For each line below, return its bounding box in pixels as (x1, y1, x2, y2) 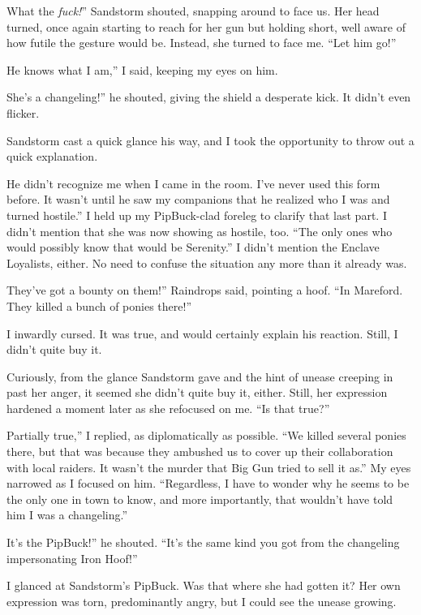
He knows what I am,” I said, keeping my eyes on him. (6, 61, 278, 78)
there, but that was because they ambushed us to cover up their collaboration (6, 443, 393, 460)
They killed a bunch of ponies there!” (6, 297, 192, 314)
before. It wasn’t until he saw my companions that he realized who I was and (6, 191, 390, 208)
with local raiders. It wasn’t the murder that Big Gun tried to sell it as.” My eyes (6, 458, 411, 475)
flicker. (6, 104, 40, 121)
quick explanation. (6, 148, 98, 165)
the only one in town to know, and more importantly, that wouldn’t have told (6, 490, 393, 507)
